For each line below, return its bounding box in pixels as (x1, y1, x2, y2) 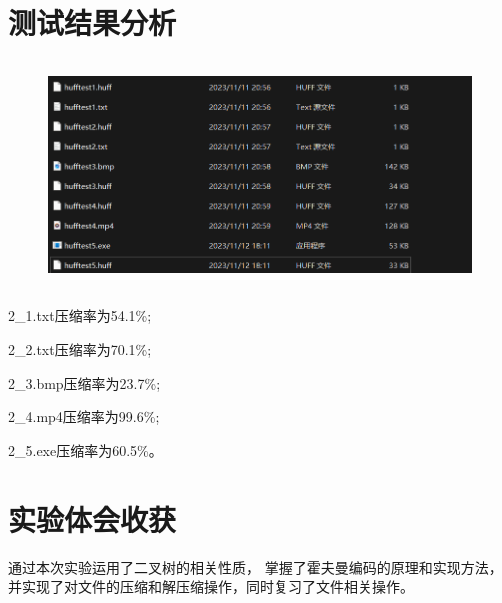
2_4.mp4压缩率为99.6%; (8, 406, 160, 427)
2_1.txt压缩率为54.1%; (8, 305, 152, 326)
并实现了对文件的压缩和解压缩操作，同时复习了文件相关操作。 (8, 576, 414, 597)
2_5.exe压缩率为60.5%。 (8, 439, 163, 460)
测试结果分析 (8, 2, 177, 43)
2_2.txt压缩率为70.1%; (8, 339, 152, 360)
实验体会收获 (8, 498, 177, 539)
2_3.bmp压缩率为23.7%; (8, 372, 161, 393)
